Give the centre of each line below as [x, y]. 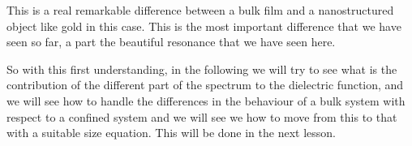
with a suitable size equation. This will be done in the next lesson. [171, 133]
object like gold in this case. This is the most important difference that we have [204, 26]
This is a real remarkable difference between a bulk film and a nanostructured [200, 10]
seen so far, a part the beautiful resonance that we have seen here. [171, 42]
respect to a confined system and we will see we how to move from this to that [202, 116]
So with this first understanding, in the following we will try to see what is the [202, 69]
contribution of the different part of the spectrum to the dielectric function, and [205, 85]
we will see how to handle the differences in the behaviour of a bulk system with [206, 100]
